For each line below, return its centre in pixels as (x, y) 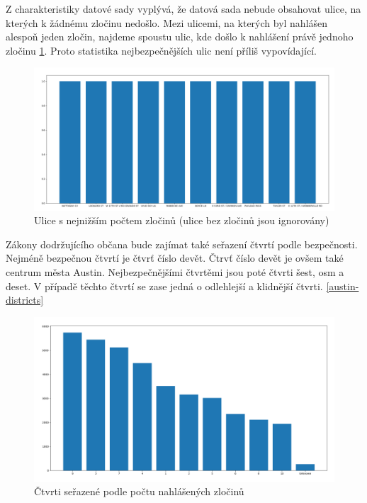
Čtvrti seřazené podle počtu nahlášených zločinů (139, 491)
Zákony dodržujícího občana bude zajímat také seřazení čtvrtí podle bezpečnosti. (182, 244)
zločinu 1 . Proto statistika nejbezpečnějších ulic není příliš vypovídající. (161, 50)
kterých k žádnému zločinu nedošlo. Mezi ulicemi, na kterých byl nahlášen (167, 22)
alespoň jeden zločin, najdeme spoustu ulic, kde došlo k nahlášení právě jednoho (180, 37)
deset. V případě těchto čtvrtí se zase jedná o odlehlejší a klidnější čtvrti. (164, 286)
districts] (25, 300)
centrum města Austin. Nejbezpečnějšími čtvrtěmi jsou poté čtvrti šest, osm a (175, 271)
